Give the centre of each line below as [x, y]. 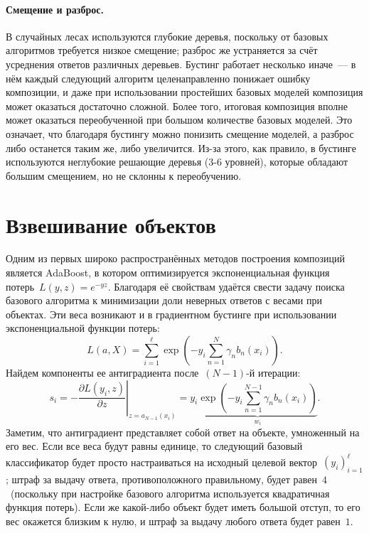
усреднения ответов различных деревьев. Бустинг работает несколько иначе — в [181, 64]
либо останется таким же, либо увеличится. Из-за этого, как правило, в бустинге [181, 147]
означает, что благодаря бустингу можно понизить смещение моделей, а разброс [180, 133]
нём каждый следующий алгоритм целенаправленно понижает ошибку [158, 78]
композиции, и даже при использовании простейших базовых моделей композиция [184, 92]
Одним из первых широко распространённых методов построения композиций [175, 258]
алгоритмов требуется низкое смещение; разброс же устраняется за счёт [162, 50]
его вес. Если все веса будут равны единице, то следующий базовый [154, 446]
